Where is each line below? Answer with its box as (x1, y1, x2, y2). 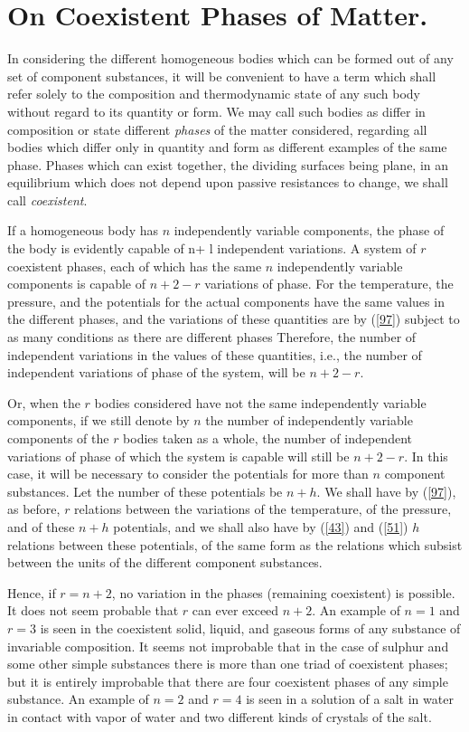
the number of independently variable (205, 411, 413, 430)
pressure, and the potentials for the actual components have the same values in (7, 291, 445, 310)
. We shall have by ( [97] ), (316, 481, 456, 500)
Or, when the (7, 393, 80, 412)
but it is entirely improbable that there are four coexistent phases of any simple (7, 671, 448, 690)
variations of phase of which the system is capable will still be (7, 446, 350, 465)
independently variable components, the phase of (174, 221, 445, 240)
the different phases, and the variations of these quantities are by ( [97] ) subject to (7, 309, 460, 328)
